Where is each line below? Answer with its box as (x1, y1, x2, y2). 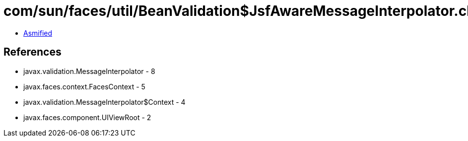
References (3, 46, 62, 59)
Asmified (23, 28, 53, 37)
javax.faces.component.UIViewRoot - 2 (23, 113, 151, 122)
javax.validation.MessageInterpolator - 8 (23, 67, 155, 75)
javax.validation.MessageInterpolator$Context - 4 (23, 97, 186, 106)
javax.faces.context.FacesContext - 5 (23, 82, 145, 91)
